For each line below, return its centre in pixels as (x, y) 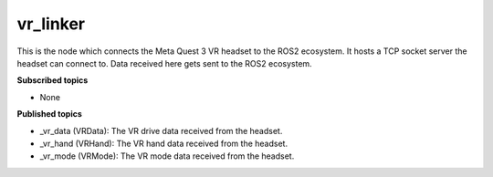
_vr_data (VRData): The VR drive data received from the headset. (161, 130)
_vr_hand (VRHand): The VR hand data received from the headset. (163, 143)
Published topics (49, 114)
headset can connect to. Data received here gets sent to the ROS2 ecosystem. (164, 63)
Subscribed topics (52, 80)
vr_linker (51, 24)
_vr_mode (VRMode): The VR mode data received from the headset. (167, 156)
